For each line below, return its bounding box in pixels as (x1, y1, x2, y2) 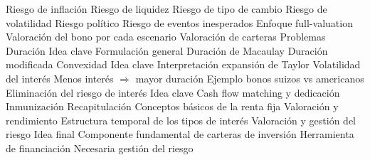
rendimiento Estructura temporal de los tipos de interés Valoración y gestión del (6, 112, 356, 127)
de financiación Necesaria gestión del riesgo (6, 140, 194, 155)
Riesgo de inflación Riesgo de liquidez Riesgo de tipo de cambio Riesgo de (6, 1, 327, 16)
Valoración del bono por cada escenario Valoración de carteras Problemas (6, 29, 326, 44)
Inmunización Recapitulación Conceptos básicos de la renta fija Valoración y (6, 99, 339, 114)
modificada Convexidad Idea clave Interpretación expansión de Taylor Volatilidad (6, 57, 361, 72)
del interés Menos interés (6, 70, 114, 85)
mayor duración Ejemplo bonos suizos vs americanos (135, 70, 364, 85)
